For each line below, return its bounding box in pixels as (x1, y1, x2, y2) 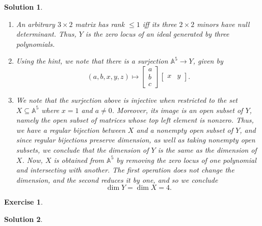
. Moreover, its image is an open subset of (112, 104, 243, 115)
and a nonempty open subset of (136, 124, 233, 135)
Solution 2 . (4, 213, 43, 224)
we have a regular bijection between (16, 124, 125, 135)
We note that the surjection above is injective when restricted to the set (16, 94, 238, 105)
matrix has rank (75, 18, 125, 29)
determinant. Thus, (16, 29, 76, 39)
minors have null (197, 18, 250, 29)
